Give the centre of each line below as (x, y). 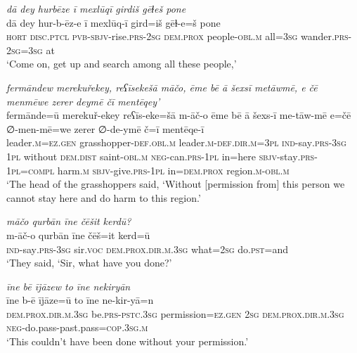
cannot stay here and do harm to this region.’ (104, 197)
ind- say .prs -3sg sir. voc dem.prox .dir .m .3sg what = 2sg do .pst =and (148, 249)
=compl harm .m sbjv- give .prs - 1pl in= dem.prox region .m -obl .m (155, 170)
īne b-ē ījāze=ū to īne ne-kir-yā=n (80, 300)
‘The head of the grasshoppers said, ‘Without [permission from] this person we (176, 184)
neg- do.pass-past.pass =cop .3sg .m (77, 327)
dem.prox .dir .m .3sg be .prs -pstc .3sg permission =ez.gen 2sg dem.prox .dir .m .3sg (175, 313)
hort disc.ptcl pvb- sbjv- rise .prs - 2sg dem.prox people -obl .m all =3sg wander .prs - (179, 36)
